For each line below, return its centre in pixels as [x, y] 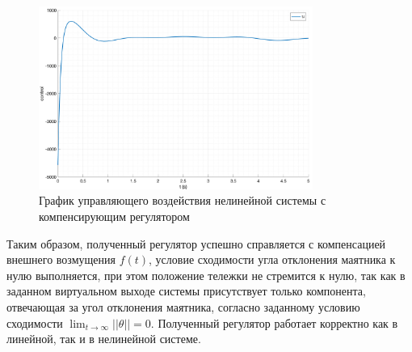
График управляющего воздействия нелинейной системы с [183, 200]
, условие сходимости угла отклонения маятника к [272, 259]
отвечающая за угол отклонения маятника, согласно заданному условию [183, 307]
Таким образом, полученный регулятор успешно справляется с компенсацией [196, 243]
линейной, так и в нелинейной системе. [104, 339]
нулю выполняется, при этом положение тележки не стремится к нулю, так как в [206, 275]
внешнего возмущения [61, 259]
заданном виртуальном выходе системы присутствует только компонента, [186, 291]
